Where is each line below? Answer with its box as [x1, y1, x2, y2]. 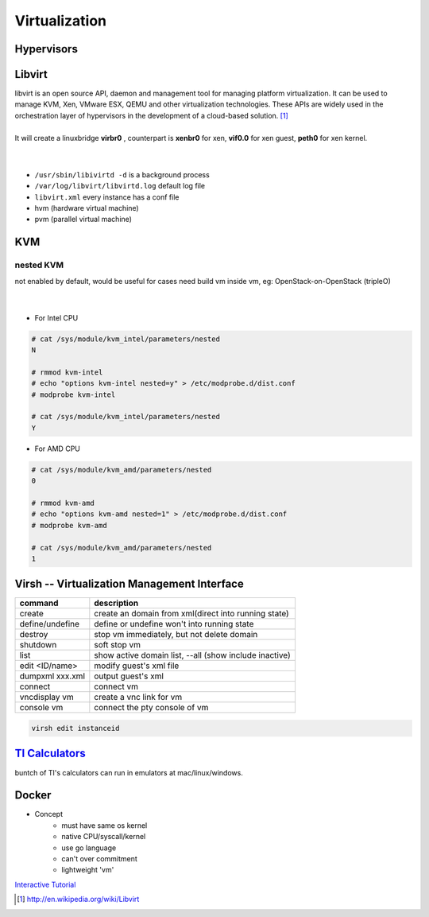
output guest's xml [94, 670, 164, 682]
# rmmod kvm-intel [31, 367, 103, 377]
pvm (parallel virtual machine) [34, 215, 133, 224]
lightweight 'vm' [61, 865, 114, 875]
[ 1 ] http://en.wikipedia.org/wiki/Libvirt [17, 895, 140, 904]
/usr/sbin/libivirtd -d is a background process [34, 169, 210, 179]
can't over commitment [61, 853, 138, 863]
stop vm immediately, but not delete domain [94, 629, 258, 640]
